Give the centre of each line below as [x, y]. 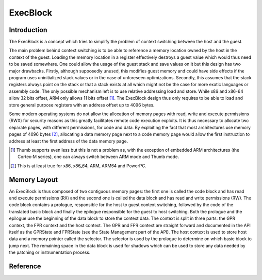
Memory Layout [33, 180]
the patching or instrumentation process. [50, 252]
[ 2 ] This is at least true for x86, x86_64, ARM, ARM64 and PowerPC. [78, 166]
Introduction [28, 30]
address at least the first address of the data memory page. [68, 141]
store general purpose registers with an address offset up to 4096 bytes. [82, 105]
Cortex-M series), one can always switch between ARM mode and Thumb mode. [98, 157]
